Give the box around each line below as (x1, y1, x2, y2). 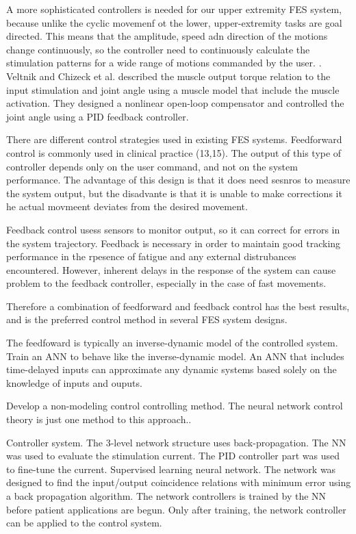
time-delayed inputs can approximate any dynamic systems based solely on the (6, 362, 337, 377)
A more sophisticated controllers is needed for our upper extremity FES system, (6, 2, 342, 16)
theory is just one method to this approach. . (6, 412, 192, 427)
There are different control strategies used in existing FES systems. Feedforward (6, 132, 342, 147)
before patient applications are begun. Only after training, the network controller (6, 502, 346, 516)
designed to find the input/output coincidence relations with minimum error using (6, 475, 351, 489)
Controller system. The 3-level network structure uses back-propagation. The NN (6, 435, 346, 449)
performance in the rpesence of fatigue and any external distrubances (6, 249, 296, 264)
